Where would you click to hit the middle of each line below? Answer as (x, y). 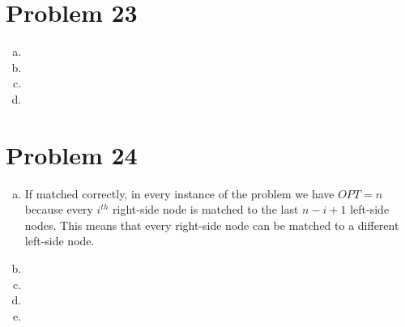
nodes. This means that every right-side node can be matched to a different (212, 225)
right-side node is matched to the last (206, 209)
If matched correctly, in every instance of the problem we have (179, 193)
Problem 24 (72, 154)
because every (59, 209)
